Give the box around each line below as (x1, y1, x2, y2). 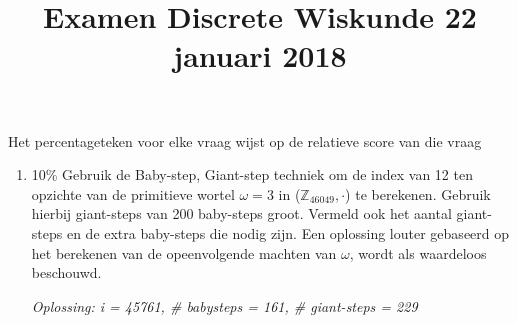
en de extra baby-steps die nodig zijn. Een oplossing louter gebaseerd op (66, 222, 510, 243)
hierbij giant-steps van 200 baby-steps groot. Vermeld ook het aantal (31, 203, 452, 224)
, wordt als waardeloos (349, 242, 487, 263)
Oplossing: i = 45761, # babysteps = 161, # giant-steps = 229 (31, 295, 418, 316)
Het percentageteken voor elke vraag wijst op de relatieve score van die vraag (8, 130, 482, 151)
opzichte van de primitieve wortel (31, 183, 235, 204)
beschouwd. (31, 262, 102, 283)
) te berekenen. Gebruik (345, 183, 491, 204)
